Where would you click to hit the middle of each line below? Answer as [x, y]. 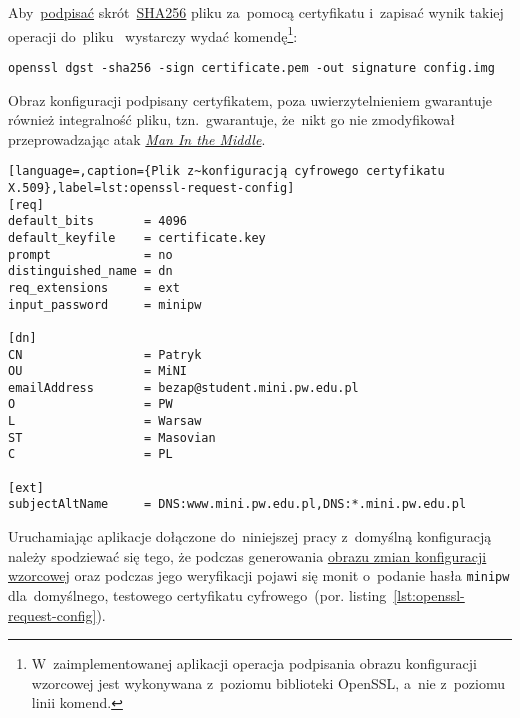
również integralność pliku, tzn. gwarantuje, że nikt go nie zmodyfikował [232, 119]
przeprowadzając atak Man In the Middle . [137, 138]
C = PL [90, 454]
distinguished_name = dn [90, 271]
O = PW [90, 404]
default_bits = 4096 [97, 221]
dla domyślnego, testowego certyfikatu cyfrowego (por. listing [197, 594]
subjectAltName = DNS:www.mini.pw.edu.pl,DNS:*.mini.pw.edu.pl [237, 504]
